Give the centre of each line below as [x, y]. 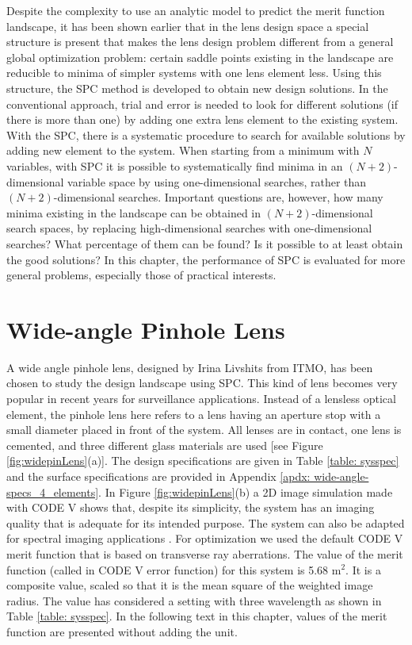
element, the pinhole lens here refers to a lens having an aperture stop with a [194, 414]
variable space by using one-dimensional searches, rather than [217, 181]
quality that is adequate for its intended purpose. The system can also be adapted [206, 522]
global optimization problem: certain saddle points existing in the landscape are [200, 57]
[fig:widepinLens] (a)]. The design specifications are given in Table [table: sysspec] [203, 461]
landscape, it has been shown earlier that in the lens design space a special [188, 26]
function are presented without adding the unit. [122, 631]
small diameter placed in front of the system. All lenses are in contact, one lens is [204, 430]
